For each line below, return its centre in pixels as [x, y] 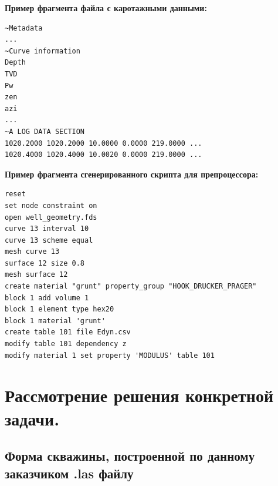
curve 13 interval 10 [47, 229]
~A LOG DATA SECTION [45, 131]
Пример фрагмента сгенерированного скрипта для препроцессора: [132, 174]
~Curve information [43, 51]
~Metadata [24, 28]
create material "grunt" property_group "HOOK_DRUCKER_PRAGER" [131, 286]
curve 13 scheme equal [49, 240]
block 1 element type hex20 [60, 309]
